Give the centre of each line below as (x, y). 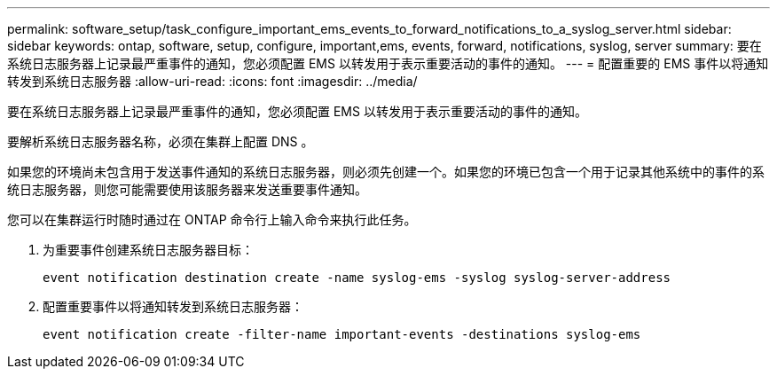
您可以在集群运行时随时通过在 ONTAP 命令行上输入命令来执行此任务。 (212, 219)
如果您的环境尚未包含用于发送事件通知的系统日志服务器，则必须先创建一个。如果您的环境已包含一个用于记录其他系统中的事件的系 (386, 172)
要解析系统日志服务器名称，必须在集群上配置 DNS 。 (161, 141)
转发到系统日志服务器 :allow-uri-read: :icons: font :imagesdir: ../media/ (212, 81)
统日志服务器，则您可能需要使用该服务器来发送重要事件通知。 (187, 189)
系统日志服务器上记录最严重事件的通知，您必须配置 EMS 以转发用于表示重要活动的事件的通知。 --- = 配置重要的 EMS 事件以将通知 (388, 63)
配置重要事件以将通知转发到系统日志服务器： (173, 306)
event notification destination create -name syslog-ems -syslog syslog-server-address (357, 278)
